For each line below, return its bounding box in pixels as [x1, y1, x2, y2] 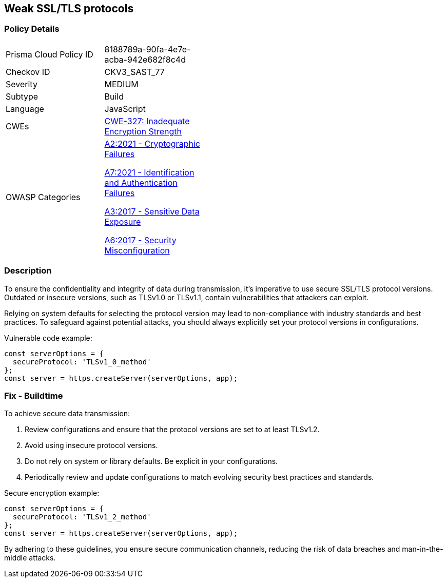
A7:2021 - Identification [104, 167, 195, 178]
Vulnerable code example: [4, 333, 92, 342]
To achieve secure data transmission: [4, 409, 130, 418]
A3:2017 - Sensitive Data [104, 206, 200, 217]
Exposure [104, 216, 141, 227]
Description [4, 265, 52, 276]
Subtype [6, 91, 38, 102]
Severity [6, 79, 37, 89]
